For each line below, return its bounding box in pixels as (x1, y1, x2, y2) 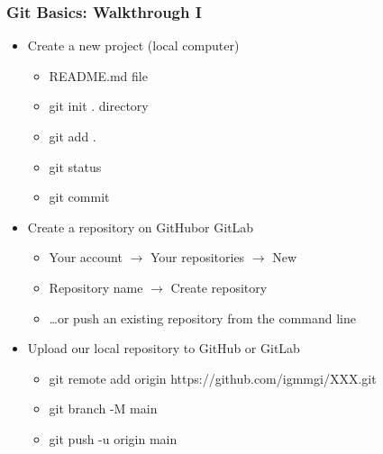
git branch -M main (49, 399, 158, 418)
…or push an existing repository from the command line (49, 308, 356, 327)
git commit (49, 187, 110, 206)
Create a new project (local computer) (27, 36, 240, 55)
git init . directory (49, 96, 149, 115)
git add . (49, 127, 96, 145)
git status (49, 157, 102, 176)
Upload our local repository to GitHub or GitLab (27, 339, 300, 358)
